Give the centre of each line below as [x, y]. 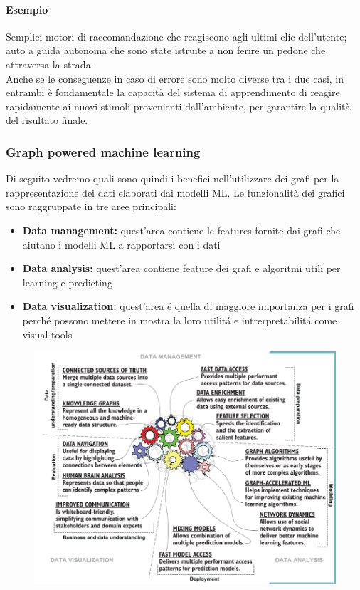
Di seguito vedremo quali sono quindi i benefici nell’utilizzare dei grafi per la [173, 178]
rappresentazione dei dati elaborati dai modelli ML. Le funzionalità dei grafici [175, 192]
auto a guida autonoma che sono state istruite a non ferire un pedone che [166, 50]
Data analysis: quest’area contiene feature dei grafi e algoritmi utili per [181, 268]
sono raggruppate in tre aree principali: [91, 206]
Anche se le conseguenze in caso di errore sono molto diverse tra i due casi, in [175, 78]
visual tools [47, 334]
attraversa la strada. [50, 64]
